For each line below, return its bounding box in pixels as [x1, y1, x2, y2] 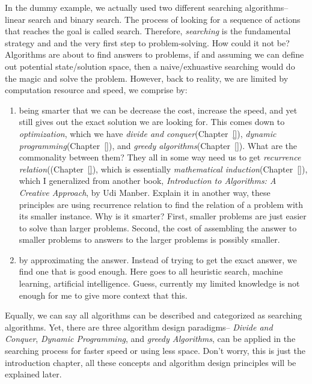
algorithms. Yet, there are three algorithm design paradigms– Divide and [5, 320, 273, 333]
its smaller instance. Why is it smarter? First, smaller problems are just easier [19, 210, 307, 222]
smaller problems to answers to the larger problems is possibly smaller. [19, 233, 280, 246]
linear [5, 13, 26, 25]
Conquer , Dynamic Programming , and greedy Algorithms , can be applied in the [5, 332, 296, 345]
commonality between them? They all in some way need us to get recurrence [19, 151, 301, 163]
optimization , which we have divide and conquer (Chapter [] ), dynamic [19, 127, 277, 139]
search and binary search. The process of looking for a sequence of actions [28, 13, 301, 25]
